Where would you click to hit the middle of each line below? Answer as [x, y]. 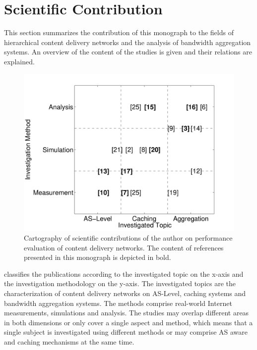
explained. [19, 61]
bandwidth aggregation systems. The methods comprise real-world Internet [118, 303]
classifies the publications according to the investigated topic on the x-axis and [124, 274]
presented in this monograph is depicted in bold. [97, 257]
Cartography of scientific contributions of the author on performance [128, 238]
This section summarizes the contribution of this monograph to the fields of [119, 32]
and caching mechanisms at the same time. [69, 342]
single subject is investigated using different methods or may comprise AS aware [126, 332]
